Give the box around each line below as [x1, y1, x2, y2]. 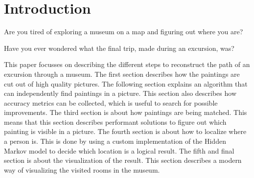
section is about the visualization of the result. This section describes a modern [4, 155, 242, 165]
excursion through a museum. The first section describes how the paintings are [4, 68, 240, 79]
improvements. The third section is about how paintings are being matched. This [4, 107, 247, 117]
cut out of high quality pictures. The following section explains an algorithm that [4, 78, 248, 89]
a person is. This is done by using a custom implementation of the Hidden [4, 136, 226, 146]
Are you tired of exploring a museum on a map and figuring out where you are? [4, 26, 243, 37]
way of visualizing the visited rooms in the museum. [4, 164, 160, 175]
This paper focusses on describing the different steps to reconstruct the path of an [4, 59, 250, 69]
